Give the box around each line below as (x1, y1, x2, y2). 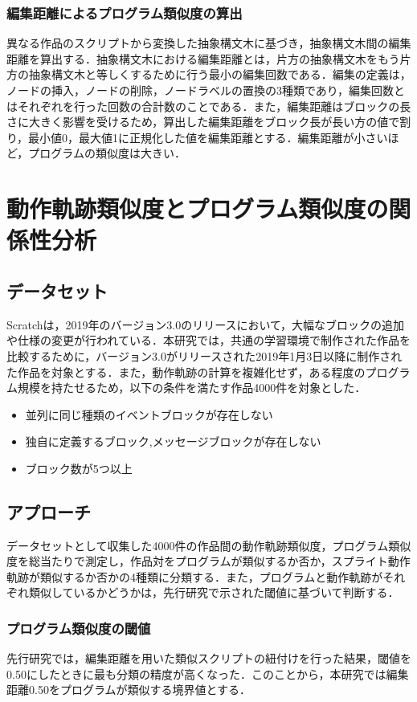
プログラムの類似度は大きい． (28, 145, 186, 161)
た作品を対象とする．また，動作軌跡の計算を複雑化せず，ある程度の (6, 363, 366, 380)
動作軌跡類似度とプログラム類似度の (6, 192, 389, 225)
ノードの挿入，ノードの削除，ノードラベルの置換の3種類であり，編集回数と (6, 82, 405, 98)
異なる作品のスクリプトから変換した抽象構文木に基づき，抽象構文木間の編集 (6, 35, 411, 51)
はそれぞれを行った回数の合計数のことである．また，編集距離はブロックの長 (6, 97, 411, 114)
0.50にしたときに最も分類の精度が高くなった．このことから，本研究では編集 (6, 665, 409, 682)
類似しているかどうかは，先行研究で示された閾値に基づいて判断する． (28, 584, 399, 601)
